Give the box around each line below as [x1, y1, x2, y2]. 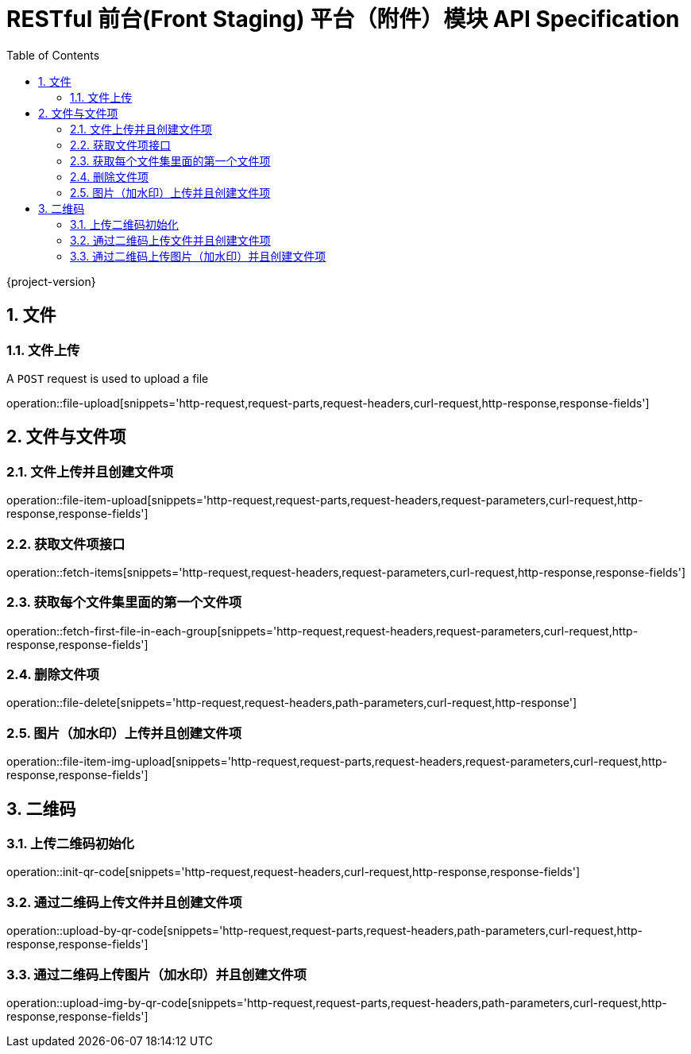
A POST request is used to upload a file [6, 371, 209, 385]
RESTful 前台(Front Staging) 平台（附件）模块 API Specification [6, 6, 680, 33]
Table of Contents [6, 48, 100, 62]
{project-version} [6, 274, 96, 288]
